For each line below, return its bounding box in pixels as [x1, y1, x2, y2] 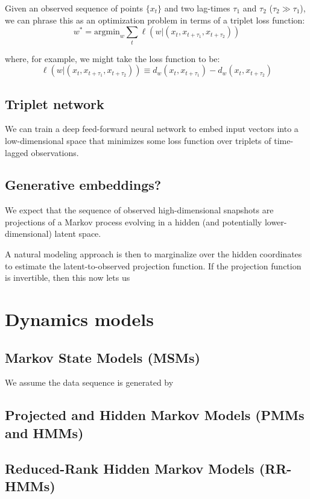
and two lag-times [164, 2, 230, 14]
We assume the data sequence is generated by [5, 376, 174, 389]
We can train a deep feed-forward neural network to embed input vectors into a [5, 122, 299, 135]
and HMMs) [5, 423, 84, 442]
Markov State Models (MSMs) [5, 348, 200, 366]
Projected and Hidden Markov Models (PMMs [5, 406, 305, 424]
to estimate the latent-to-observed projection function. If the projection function [5, 259, 302, 272]
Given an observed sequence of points [5, 2, 144, 14]
